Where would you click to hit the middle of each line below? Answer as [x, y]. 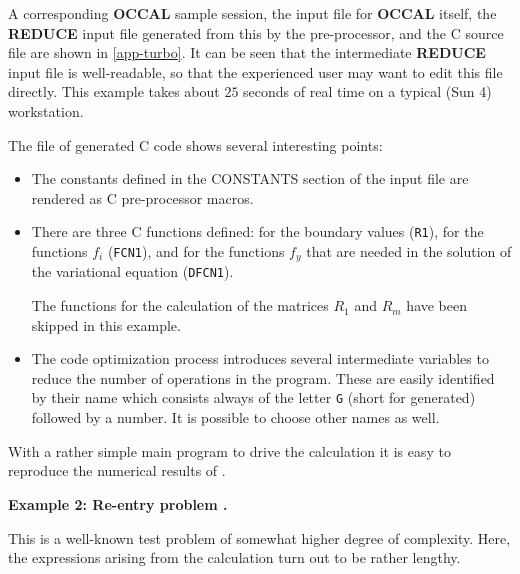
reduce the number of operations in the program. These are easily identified [263, 377]
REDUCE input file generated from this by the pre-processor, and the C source [256, 32]
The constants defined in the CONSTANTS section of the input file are [250, 178]
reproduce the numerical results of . [117, 470]
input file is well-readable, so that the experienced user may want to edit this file [255, 71]
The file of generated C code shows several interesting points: [195, 144]
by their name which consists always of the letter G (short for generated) [253, 397]
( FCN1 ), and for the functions [196, 251]
